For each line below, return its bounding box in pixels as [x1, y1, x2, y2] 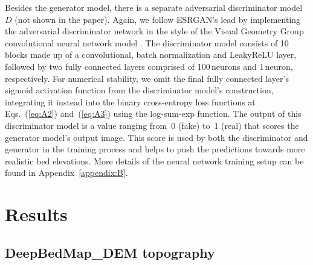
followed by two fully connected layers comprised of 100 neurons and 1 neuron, [5, 60, 293, 72]
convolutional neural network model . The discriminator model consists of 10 [5, 36, 289, 49]
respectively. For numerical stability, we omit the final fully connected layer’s [5, 72, 289, 84]
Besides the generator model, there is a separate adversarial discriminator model [5, 1, 303, 13]
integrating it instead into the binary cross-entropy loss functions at [5, 95, 256, 108]
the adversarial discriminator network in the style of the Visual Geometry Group [5, 25, 304, 37]
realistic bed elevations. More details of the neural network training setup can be [5, 154, 304, 167]
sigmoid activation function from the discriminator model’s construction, [5, 84, 274, 96]
